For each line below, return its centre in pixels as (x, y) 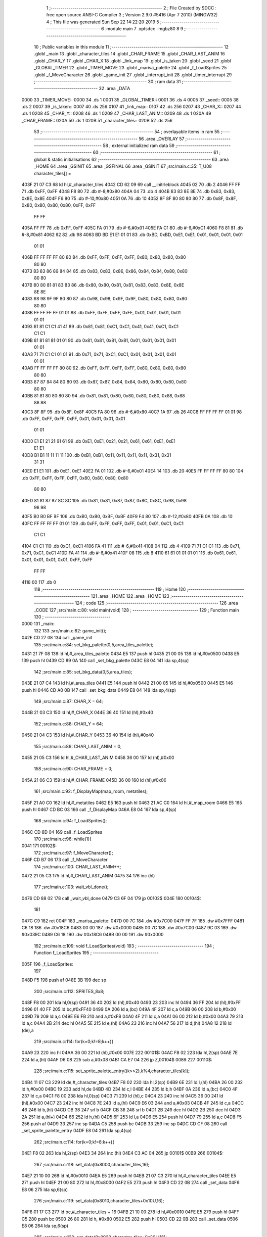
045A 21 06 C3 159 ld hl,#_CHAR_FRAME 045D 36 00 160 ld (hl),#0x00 (94, 780)
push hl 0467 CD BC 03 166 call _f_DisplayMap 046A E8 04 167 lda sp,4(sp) (99, 809)
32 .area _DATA (115, 89)
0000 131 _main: (38, 624)
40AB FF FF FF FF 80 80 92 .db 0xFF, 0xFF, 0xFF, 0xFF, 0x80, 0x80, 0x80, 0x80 (104, 368)
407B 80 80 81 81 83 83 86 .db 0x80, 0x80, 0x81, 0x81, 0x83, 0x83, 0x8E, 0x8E (103, 285)
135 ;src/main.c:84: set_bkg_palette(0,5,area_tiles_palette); (94, 644)
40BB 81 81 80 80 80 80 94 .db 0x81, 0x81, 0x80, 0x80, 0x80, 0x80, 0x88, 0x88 (103, 395)
